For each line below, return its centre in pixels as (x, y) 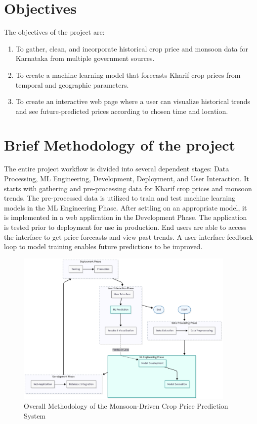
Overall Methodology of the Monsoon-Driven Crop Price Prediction (126, 406)
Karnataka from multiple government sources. (85, 58)
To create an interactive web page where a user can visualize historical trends (133, 101)
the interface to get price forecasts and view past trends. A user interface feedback (128, 237)
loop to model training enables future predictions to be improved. (103, 246)
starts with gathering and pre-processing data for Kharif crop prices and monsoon (128, 188)
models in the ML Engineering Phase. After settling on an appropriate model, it (126, 207)
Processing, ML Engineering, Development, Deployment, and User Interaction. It (127, 178)
